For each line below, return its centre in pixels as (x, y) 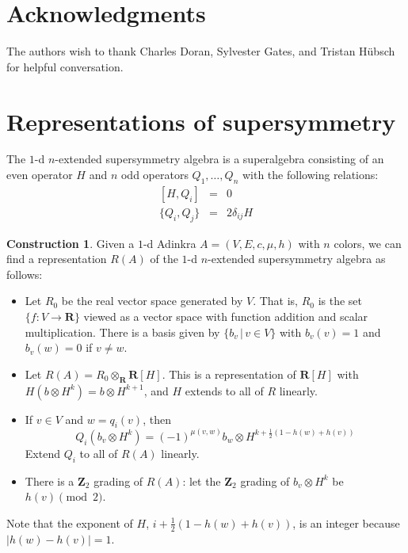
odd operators (154, 175)
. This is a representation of (229, 374)
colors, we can (368, 243)
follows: (25, 274)
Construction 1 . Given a (71, 243)
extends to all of (224, 390)
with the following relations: (310, 175)
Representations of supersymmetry (201, 121)
